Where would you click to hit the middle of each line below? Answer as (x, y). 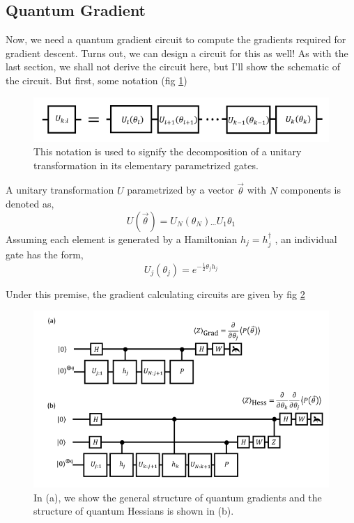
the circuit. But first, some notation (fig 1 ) (97, 80)
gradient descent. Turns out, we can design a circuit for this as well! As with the (177, 53)
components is (311, 190)
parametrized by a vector (180, 190)
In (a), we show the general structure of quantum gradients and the (178, 497)
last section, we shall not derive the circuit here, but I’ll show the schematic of (173, 67)
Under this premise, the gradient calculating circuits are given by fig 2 (155, 294)
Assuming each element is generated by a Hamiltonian (122, 239)
